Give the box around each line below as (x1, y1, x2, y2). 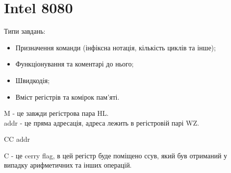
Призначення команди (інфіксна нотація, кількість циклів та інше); (15, 42, 216, 52)
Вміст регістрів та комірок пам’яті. (15, 91, 120, 102)
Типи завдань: (4, 26, 46, 36)
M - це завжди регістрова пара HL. (4, 108, 109, 118)
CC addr (4, 134, 30, 144)
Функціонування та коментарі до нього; (15, 59, 134, 69)
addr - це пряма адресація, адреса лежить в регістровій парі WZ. (4, 117, 199, 128)
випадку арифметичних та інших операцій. (4, 160, 132, 170)
